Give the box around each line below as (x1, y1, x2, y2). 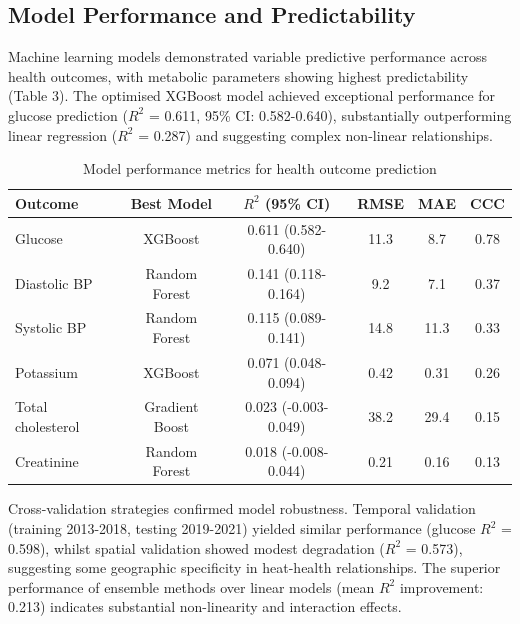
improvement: (399, 576, 484, 597)
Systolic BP (15, 317, 87, 338)
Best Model (130, 192, 213, 213)
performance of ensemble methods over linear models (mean (8, 576, 375, 597)
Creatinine (15, 450, 79, 471)
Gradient (144, 396, 199, 417)
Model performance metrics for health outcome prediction (83, 158, 437, 179)
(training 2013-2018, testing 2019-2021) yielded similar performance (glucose (8, 518, 476, 539)
